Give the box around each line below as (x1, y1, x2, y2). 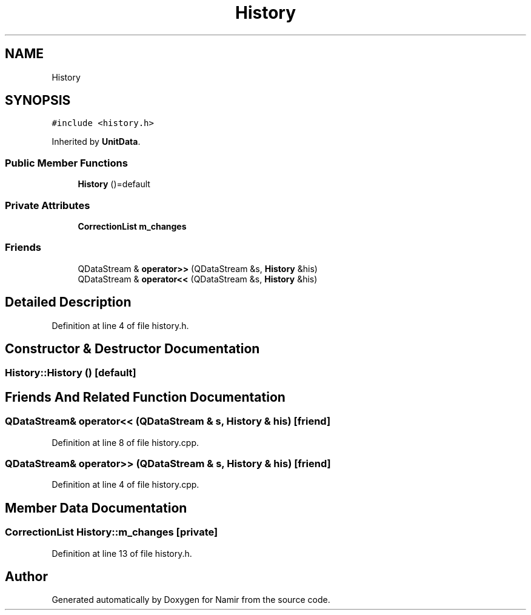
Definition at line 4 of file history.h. (52, 320, 189, 331)
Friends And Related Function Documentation (5, 389, 286, 405)
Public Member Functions (5, 156, 128, 169)
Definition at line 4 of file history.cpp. (52, 479, 199, 490)
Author (5, 568, 48, 584)
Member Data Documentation (5, 500, 187, 516)
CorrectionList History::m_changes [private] (5, 526, 218, 539)
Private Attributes (5, 199, 90, 211)
